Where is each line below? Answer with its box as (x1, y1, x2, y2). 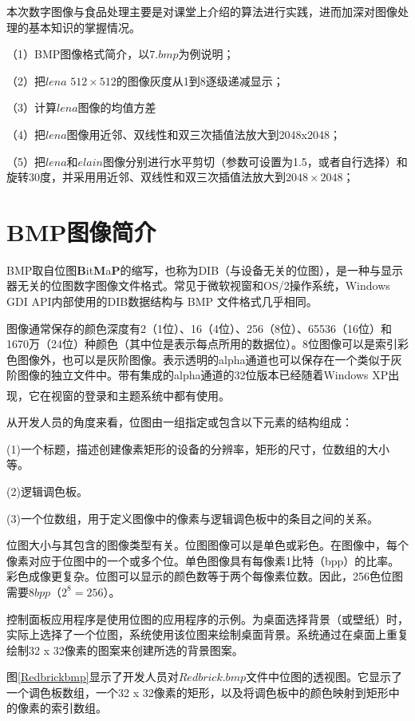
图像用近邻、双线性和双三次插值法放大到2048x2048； (66, 125, 341, 142)
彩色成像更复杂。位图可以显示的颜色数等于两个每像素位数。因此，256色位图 (6, 568, 403, 584)
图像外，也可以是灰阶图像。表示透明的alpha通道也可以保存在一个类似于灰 (17, 351, 402, 367)
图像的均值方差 (77, 99, 156, 116)
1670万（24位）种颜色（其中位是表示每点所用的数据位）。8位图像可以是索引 (6, 335, 397, 352)
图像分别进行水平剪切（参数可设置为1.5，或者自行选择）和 (102, 153, 408, 169)
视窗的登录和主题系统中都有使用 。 (50, 386, 230, 403)
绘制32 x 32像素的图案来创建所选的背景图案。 (6, 641, 243, 658)
